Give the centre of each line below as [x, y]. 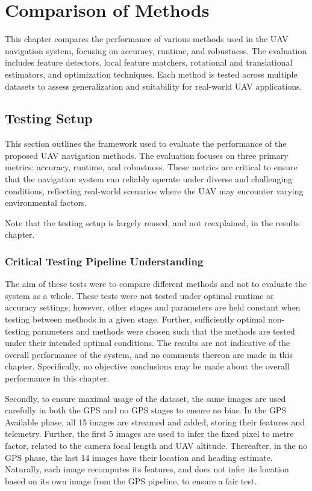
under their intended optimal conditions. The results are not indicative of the [148, 343]
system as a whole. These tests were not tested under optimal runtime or [139, 295]
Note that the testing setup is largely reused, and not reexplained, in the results [152, 222]
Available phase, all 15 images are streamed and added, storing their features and [155, 422]
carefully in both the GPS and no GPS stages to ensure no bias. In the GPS [146, 410]
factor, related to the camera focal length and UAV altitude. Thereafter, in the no [156, 445]
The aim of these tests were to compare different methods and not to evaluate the [156, 284]
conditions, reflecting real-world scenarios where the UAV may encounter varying [154, 190]
